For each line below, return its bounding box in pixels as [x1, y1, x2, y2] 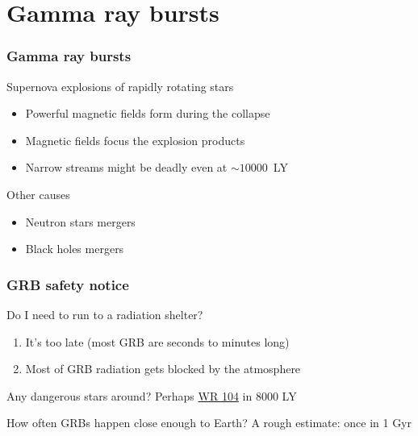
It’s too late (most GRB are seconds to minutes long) [25, 333, 290, 350]
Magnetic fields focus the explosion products [25, 131, 245, 148]
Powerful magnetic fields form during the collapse [25, 105, 270, 122]
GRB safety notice [6, 274, 129, 294]
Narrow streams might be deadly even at [25, 159, 228, 176]
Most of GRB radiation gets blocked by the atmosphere [25, 360, 301, 377]
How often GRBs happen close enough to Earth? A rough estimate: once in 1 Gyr [6, 414, 412, 431]
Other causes [6, 185, 70, 202]
